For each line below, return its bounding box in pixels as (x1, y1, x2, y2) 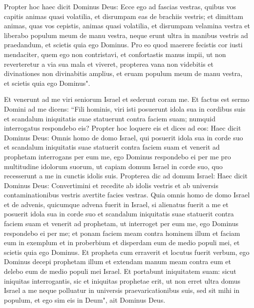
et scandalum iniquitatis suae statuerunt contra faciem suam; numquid (4, 113, 215, 123)
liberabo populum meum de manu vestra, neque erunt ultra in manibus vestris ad (4, 30, 248, 40)
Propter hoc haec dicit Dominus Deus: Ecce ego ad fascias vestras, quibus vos (4, 1, 236, 11)
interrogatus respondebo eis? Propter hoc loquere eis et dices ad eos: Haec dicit (4, 123, 241, 133)
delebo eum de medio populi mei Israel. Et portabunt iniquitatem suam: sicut (4, 266, 236, 276)
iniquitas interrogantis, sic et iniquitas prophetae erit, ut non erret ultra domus (4, 275, 241, 286)
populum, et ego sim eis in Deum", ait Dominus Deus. (4, 294, 166, 305)
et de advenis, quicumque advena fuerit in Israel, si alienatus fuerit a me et (4, 199, 229, 209)
